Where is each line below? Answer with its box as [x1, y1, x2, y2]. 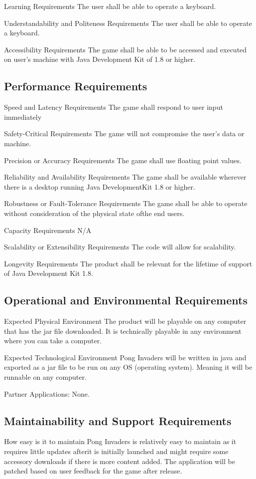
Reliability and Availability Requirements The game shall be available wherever [4, 172, 247, 182]
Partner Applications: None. [4, 388, 90, 399]
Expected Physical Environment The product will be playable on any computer [4, 316, 247, 326]
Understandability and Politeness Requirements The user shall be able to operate [4, 17, 253, 28]
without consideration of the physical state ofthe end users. [4, 208, 185, 218]
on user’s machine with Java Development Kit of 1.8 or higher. [4, 54, 196, 64]
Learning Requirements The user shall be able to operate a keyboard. [4, 1, 216, 11]
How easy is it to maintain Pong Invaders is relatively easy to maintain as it [4, 436, 237, 447]
